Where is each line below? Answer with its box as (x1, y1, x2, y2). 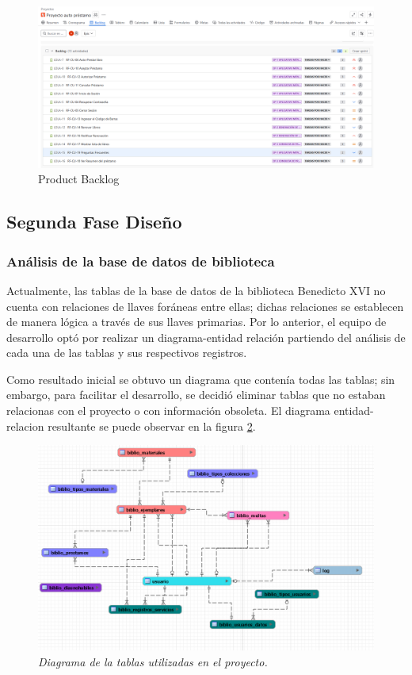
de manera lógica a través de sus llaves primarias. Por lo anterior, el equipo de (6, 313, 387, 330)
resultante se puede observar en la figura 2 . (48, 417, 256, 434)
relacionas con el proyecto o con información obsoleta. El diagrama (6, 402, 330, 419)
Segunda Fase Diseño (6, 209, 182, 234)
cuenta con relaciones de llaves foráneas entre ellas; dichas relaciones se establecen (6, 297, 404, 314)
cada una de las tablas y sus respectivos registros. (6, 344, 247, 361)
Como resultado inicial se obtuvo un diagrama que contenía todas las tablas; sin (6, 370, 395, 387)
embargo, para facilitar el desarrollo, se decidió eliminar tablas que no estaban (6, 386, 386, 403)
